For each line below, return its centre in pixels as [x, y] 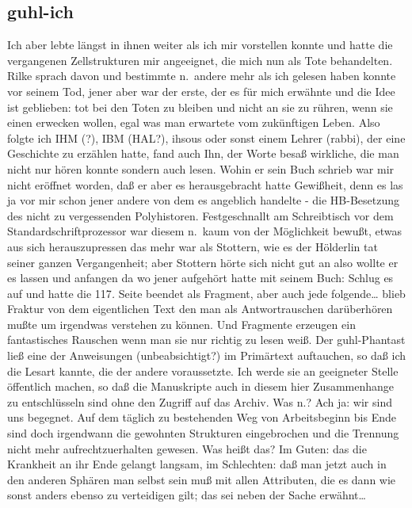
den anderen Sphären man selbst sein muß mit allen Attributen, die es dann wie [202, 479]
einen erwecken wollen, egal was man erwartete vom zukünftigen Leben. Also [194, 122]
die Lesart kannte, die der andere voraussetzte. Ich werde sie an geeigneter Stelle [203, 370]
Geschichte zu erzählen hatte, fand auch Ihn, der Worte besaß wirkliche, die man [203, 153]
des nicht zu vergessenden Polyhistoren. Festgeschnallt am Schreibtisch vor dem [200, 215]
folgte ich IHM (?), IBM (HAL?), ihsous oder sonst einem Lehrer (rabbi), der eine [206, 138]
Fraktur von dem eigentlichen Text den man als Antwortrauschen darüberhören [200, 309]
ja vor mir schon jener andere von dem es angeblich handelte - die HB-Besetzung [203, 200]
